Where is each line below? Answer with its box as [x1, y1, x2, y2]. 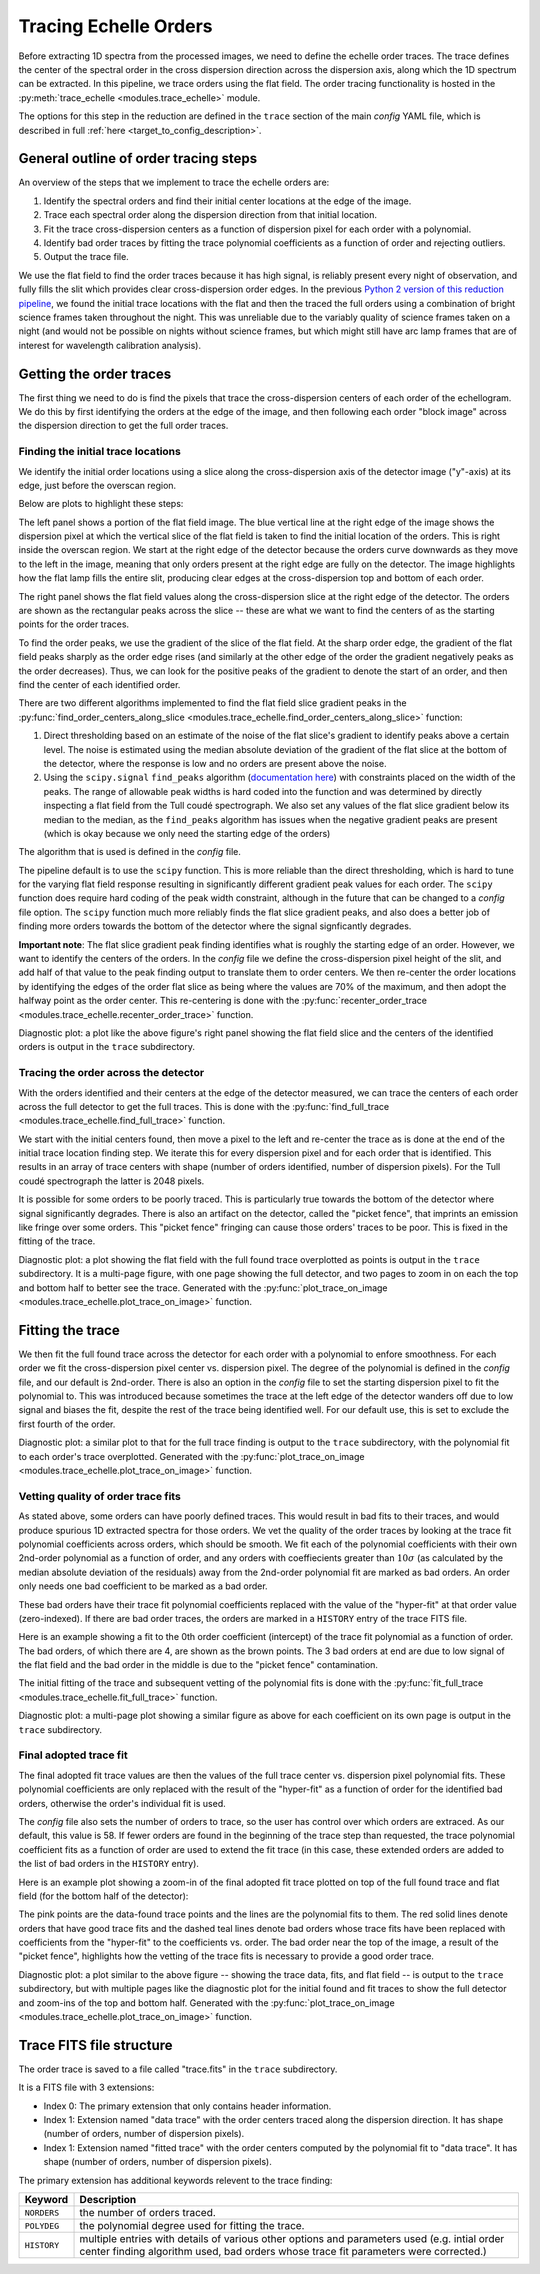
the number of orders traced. [79, 2206, 217, 2220]
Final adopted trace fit [18, 1748, 129, 1762]
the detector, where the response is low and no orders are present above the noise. [43, 757, 387, 769]
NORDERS [24, 2207, 60, 2218]
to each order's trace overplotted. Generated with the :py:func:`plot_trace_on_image [18, 1450, 365, 1462]
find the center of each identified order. [18, 679, 181, 690]
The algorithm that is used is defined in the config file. [18, 846, 242, 858]
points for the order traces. [18, 618, 130, 630]
